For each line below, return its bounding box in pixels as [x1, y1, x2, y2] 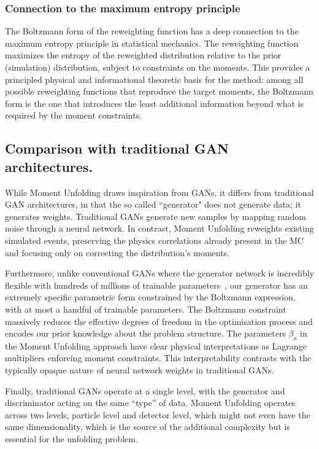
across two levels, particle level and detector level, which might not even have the [5, 408, 310, 421]
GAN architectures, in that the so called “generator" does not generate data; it [5, 198, 301, 211]
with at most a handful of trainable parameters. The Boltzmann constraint [5, 302, 286, 315]
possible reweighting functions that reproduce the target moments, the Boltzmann [5, 85, 313, 98]
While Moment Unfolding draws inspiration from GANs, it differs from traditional [5, 185, 314, 198]
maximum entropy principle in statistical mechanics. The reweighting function [5, 36, 299, 49]
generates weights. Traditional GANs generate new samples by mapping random [5, 209, 307, 222]
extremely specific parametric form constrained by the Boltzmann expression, [5, 291, 296, 303]
